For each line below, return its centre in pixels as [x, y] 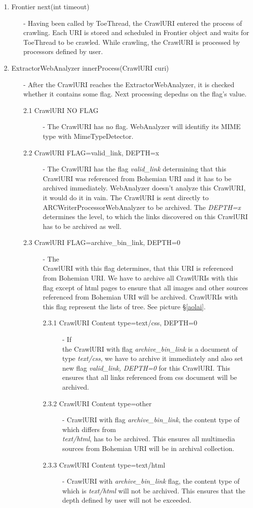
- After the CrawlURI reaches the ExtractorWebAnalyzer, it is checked [129, 84]
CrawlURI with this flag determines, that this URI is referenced [138, 268]
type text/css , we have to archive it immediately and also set [153, 358]
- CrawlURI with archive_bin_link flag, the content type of [151, 481]
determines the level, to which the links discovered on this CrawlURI [145, 216]
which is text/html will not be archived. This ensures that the [154, 490]
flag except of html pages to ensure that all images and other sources [145, 287]
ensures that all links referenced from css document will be [150, 377]
